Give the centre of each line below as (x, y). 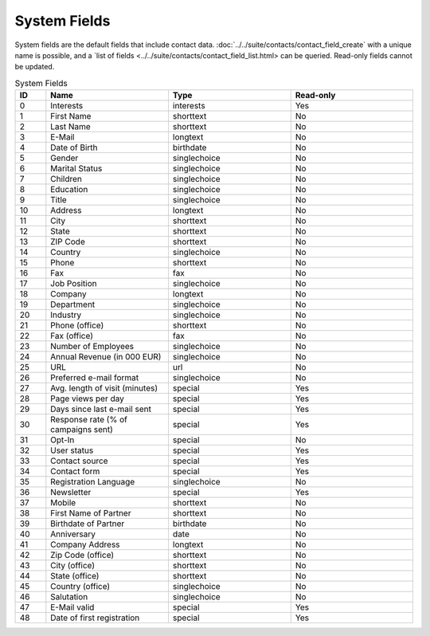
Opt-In (63, 440)
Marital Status (76, 169)
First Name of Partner (91, 513)
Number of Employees (92, 347)
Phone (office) (77, 325)
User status (72, 450)
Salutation (69, 597)
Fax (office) (72, 336)
